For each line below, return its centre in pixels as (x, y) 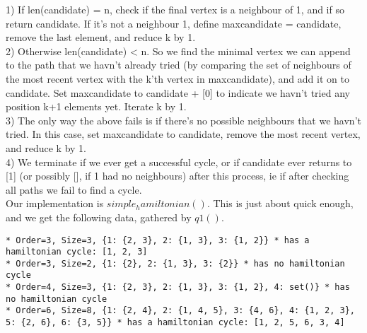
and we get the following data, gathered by (99, 217)
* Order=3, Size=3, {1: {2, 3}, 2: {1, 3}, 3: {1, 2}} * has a (158, 240)
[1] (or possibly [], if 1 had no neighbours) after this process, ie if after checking (177, 176)
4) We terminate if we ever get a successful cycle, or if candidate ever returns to (179, 162)
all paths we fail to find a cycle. (74, 189)
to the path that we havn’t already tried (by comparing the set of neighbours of (179, 65)
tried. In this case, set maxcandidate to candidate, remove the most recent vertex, (183, 134)
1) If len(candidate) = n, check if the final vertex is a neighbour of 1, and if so (175, 9)
